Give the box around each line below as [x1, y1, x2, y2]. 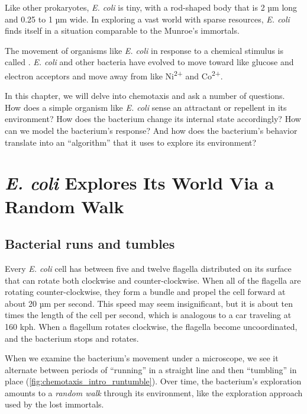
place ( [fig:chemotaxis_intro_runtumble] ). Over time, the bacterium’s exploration [5, 375, 302, 387]
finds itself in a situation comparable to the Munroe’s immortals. [5, 24, 240, 37]
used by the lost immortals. [5, 398, 104, 410]
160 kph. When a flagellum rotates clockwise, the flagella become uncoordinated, [5, 320, 298, 332]
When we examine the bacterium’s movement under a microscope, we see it [5, 352, 279, 364]
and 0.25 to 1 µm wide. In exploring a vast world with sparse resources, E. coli [5, 12, 290, 25]
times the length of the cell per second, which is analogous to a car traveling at [5, 309, 292, 321]
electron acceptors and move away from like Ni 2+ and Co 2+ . [5, 68, 223, 82]
